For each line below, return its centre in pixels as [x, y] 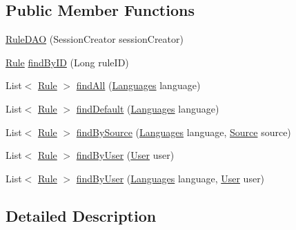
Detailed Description [81, 215]
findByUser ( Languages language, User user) [170, 178]
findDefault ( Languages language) [148, 108]
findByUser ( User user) [125, 155]
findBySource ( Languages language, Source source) [184, 132]
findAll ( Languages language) [138, 85]
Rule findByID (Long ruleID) [67, 62]
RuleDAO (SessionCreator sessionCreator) [95, 39]
